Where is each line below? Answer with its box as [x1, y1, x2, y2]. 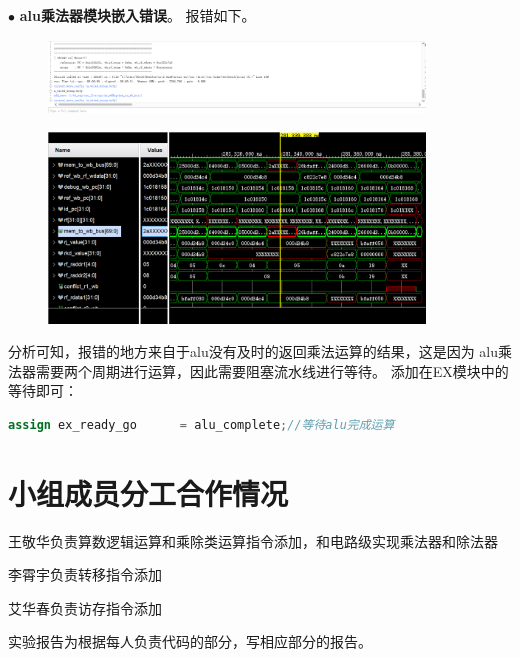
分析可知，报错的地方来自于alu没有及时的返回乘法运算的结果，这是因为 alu [8, 341, 499, 362]
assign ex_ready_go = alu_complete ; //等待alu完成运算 [8, 417, 395, 432]
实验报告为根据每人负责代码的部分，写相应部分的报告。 [8, 631, 372, 652]
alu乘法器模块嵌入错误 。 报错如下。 [19, 5, 256, 25]
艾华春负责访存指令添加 [8, 597, 162, 618]
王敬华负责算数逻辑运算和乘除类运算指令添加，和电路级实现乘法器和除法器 [8, 530, 498, 551]
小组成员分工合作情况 [8, 472, 289, 513]
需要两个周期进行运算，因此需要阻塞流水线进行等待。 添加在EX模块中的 [35, 360, 509, 381]
